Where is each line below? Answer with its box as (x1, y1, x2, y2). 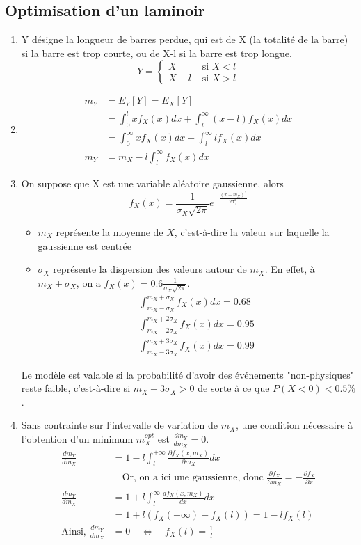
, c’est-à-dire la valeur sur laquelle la (174, 225, 330, 239)
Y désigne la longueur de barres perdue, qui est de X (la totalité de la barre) (21, 32, 348, 47)
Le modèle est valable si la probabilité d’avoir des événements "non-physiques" (21, 367, 355, 381)
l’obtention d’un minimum (21, 432, 134, 446)
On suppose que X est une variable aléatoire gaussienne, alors (21, 176, 284, 191)
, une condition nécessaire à (235, 418, 353, 432)
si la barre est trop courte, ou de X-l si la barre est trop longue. (21, 45, 292, 60)
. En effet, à (264, 262, 315, 276)
